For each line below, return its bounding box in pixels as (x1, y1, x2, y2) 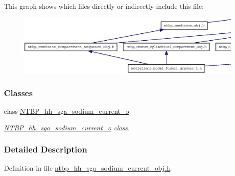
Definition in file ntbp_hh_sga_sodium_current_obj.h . (4, 162, 172, 173)
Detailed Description (4, 143, 87, 155)
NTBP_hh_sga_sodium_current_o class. (4, 122, 130, 132)
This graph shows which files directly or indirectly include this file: (4, 1, 204, 11)
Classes (4, 86, 33, 99)
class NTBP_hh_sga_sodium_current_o (4, 106, 129, 116)
